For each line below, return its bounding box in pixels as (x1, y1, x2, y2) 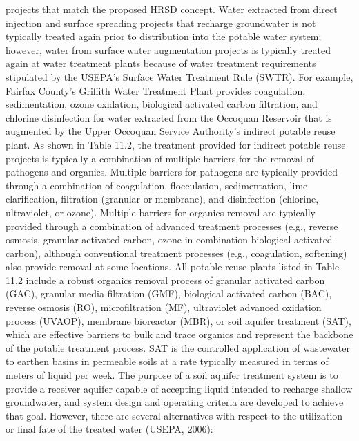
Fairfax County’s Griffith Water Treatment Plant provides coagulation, (6, 83, 306, 97)
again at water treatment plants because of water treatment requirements (6, 56, 316, 71)
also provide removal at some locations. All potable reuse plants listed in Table (6, 259, 340, 274)
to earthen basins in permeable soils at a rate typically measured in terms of (6, 354, 329, 368)
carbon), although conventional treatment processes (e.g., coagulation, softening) (6, 245, 347, 260)
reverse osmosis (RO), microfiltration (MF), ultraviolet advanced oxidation (6, 300, 322, 315)
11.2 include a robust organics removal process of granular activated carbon (6, 272, 325, 287)
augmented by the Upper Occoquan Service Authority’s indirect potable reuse (6, 124, 336, 138)
